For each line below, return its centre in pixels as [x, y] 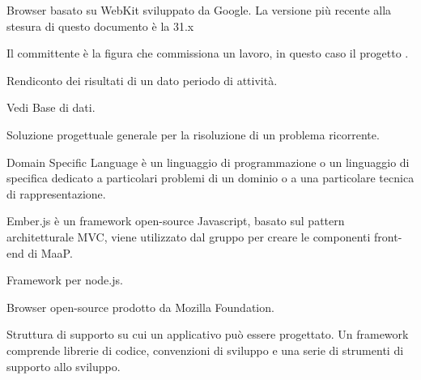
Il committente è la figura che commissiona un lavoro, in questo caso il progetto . [208, 53]
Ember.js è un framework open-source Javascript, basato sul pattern [176, 221]
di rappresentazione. [56, 193]
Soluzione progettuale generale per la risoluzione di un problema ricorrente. [193, 134]
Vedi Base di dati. [51, 107]
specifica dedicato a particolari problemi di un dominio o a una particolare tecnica [210, 178]
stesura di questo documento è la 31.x [100, 26]
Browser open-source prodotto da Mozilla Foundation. [140, 307]
